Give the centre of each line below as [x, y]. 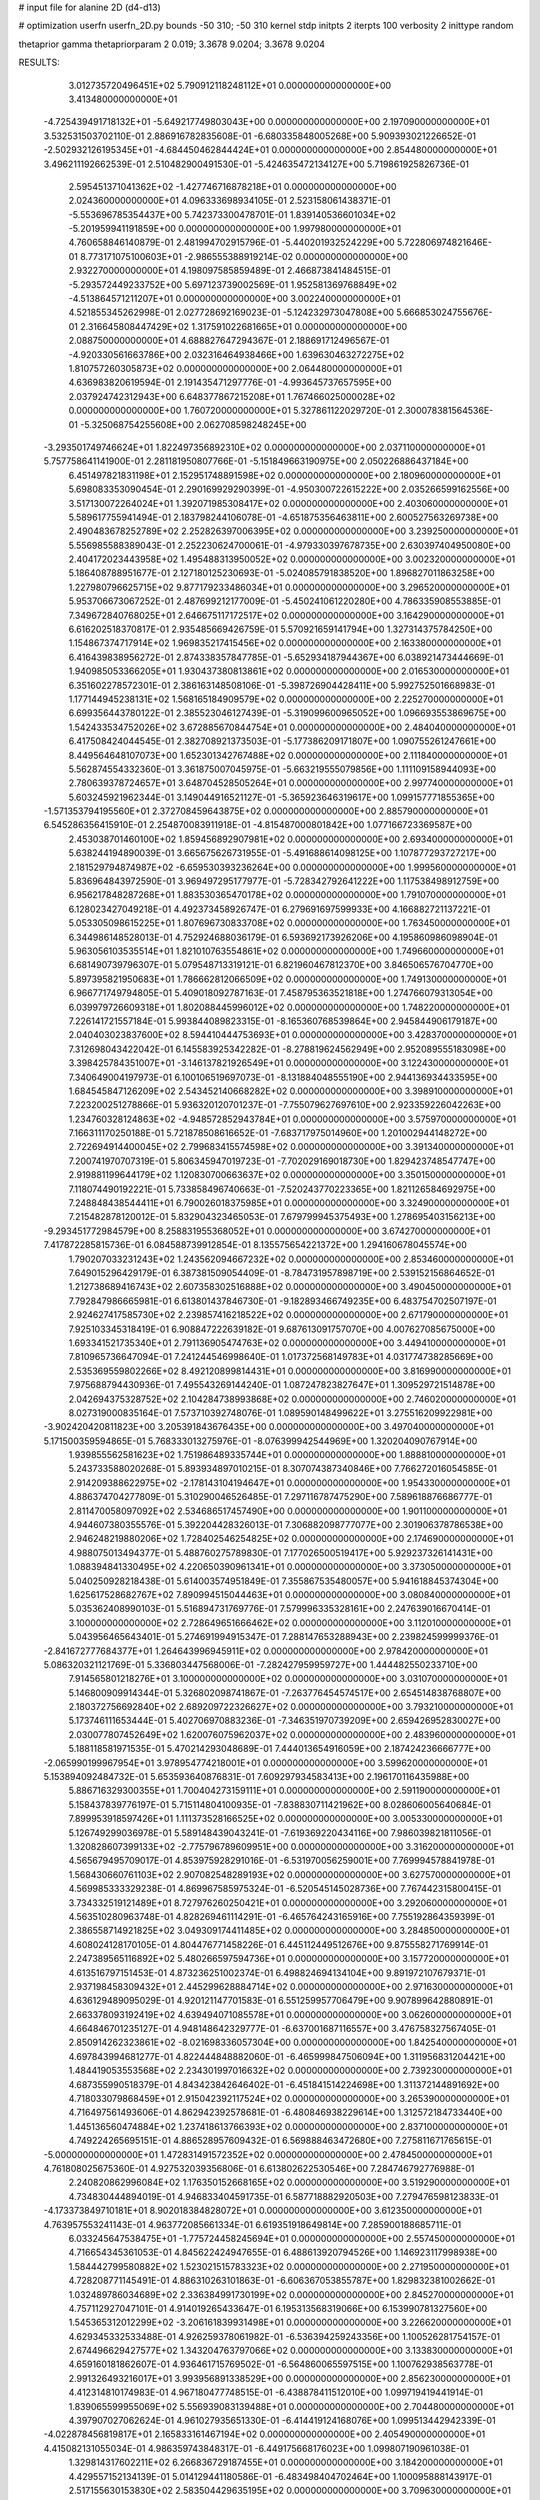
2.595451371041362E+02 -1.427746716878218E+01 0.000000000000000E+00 [232, 186]
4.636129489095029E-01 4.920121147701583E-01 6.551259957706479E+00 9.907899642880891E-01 [281, 2001]
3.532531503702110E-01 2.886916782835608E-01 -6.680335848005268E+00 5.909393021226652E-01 [260, 136]
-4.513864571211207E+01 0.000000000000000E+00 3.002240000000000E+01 [234, 299]
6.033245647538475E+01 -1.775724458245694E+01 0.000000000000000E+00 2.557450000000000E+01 [291, 2238]
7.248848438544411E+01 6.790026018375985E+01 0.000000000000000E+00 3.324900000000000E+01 [289, 1203]
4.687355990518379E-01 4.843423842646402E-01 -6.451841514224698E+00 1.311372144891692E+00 [284, 2084]
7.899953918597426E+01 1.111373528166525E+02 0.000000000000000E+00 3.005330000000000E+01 [285, 1819]
